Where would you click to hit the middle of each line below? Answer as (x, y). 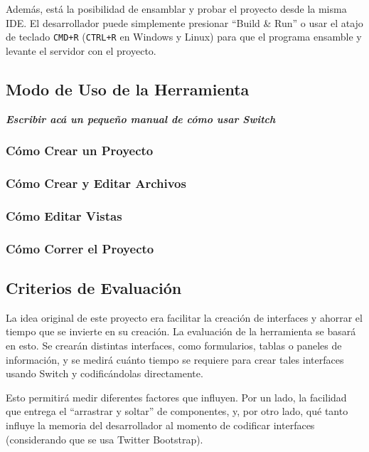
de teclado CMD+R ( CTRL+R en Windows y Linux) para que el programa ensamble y (184, 37)
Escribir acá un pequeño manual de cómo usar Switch (141, 119)
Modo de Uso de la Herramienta (128, 89)
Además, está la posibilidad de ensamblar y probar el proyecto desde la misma (176, 9)
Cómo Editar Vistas (64, 215)
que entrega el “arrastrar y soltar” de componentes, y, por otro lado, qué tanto (177, 411)
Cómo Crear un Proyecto (80, 151)
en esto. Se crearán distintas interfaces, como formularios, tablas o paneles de (174, 345)
